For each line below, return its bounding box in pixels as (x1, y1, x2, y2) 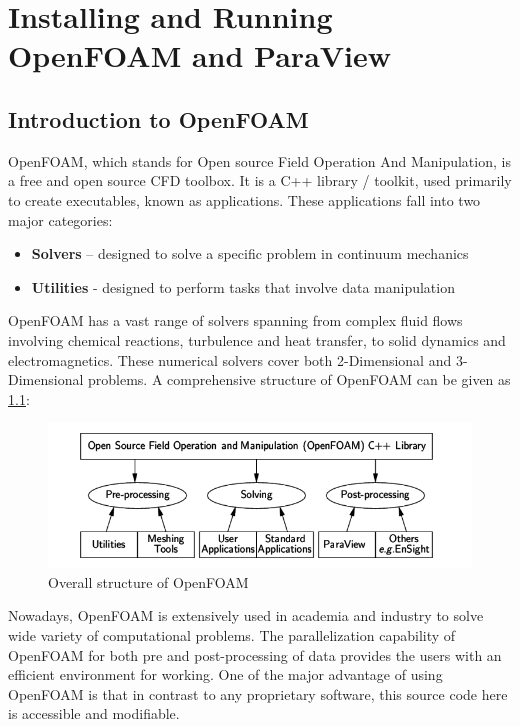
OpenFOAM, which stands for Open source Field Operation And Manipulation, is (8, 150, 511, 171)
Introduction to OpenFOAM (8, 103, 309, 134)
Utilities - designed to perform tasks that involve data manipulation (31, 276, 455, 297)
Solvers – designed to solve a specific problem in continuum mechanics (31, 243, 469, 264)
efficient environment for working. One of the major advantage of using (8, 664, 443, 685)
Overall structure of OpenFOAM (48, 571, 249, 592)
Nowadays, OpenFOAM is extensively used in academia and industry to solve (8, 605, 484, 626)
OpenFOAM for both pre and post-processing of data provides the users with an (8, 644, 502, 665)
